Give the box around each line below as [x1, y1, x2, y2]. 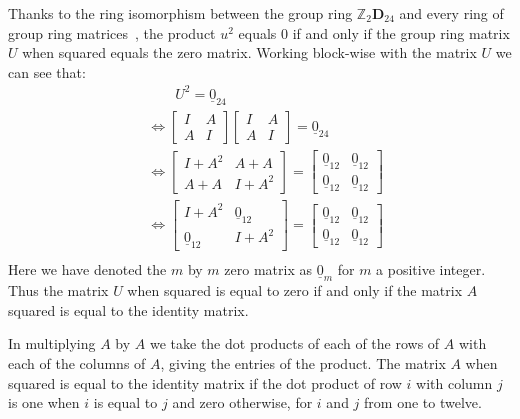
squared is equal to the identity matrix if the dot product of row [8, 372, 402, 393]
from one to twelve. [364, 392, 482, 413]
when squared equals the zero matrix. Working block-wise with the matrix [22, 42, 477, 63]
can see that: [8, 61, 86, 82]
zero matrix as [224, 259, 312, 280]
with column [416, 372, 493, 393]
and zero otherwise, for [172, 392, 313, 413]
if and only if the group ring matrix [292, 22, 510, 43]
